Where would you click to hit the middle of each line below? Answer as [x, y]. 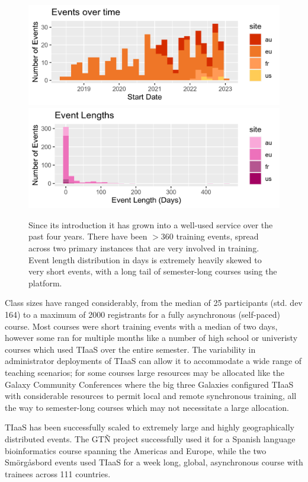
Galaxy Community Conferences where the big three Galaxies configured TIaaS [149, 384]
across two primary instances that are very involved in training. [144, 248]
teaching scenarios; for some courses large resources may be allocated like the [145, 372]
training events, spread [217, 236]
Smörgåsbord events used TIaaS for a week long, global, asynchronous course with [154, 462]
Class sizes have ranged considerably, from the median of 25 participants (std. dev [154, 303]
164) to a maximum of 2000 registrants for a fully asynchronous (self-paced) [142, 315]
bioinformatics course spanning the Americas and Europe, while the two [136, 450]
